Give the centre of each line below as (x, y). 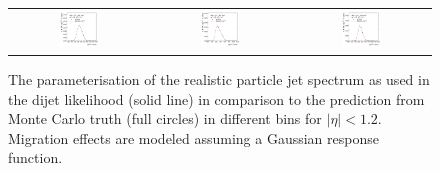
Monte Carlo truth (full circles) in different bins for (165, 118)
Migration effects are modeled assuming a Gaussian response (193, 137)
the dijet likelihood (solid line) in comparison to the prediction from (216, 98)
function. (35, 157)
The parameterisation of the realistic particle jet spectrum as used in (219, 79)
